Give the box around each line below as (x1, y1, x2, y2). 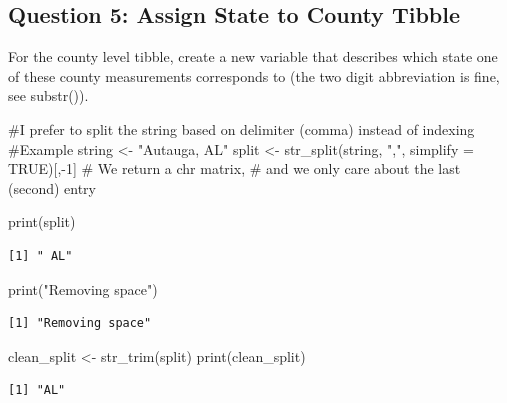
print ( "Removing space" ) (8, 278, 158, 299)
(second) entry (8, 177, 97, 198)
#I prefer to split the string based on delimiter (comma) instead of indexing (8, 118, 475, 139)
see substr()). (8, 85, 89, 106)
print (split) (8, 211, 76, 232)
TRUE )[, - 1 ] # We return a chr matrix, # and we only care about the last (8, 158, 461, 179)
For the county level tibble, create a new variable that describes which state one (8, 46, 498, 67)
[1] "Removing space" (8, 316, 152, 331)
